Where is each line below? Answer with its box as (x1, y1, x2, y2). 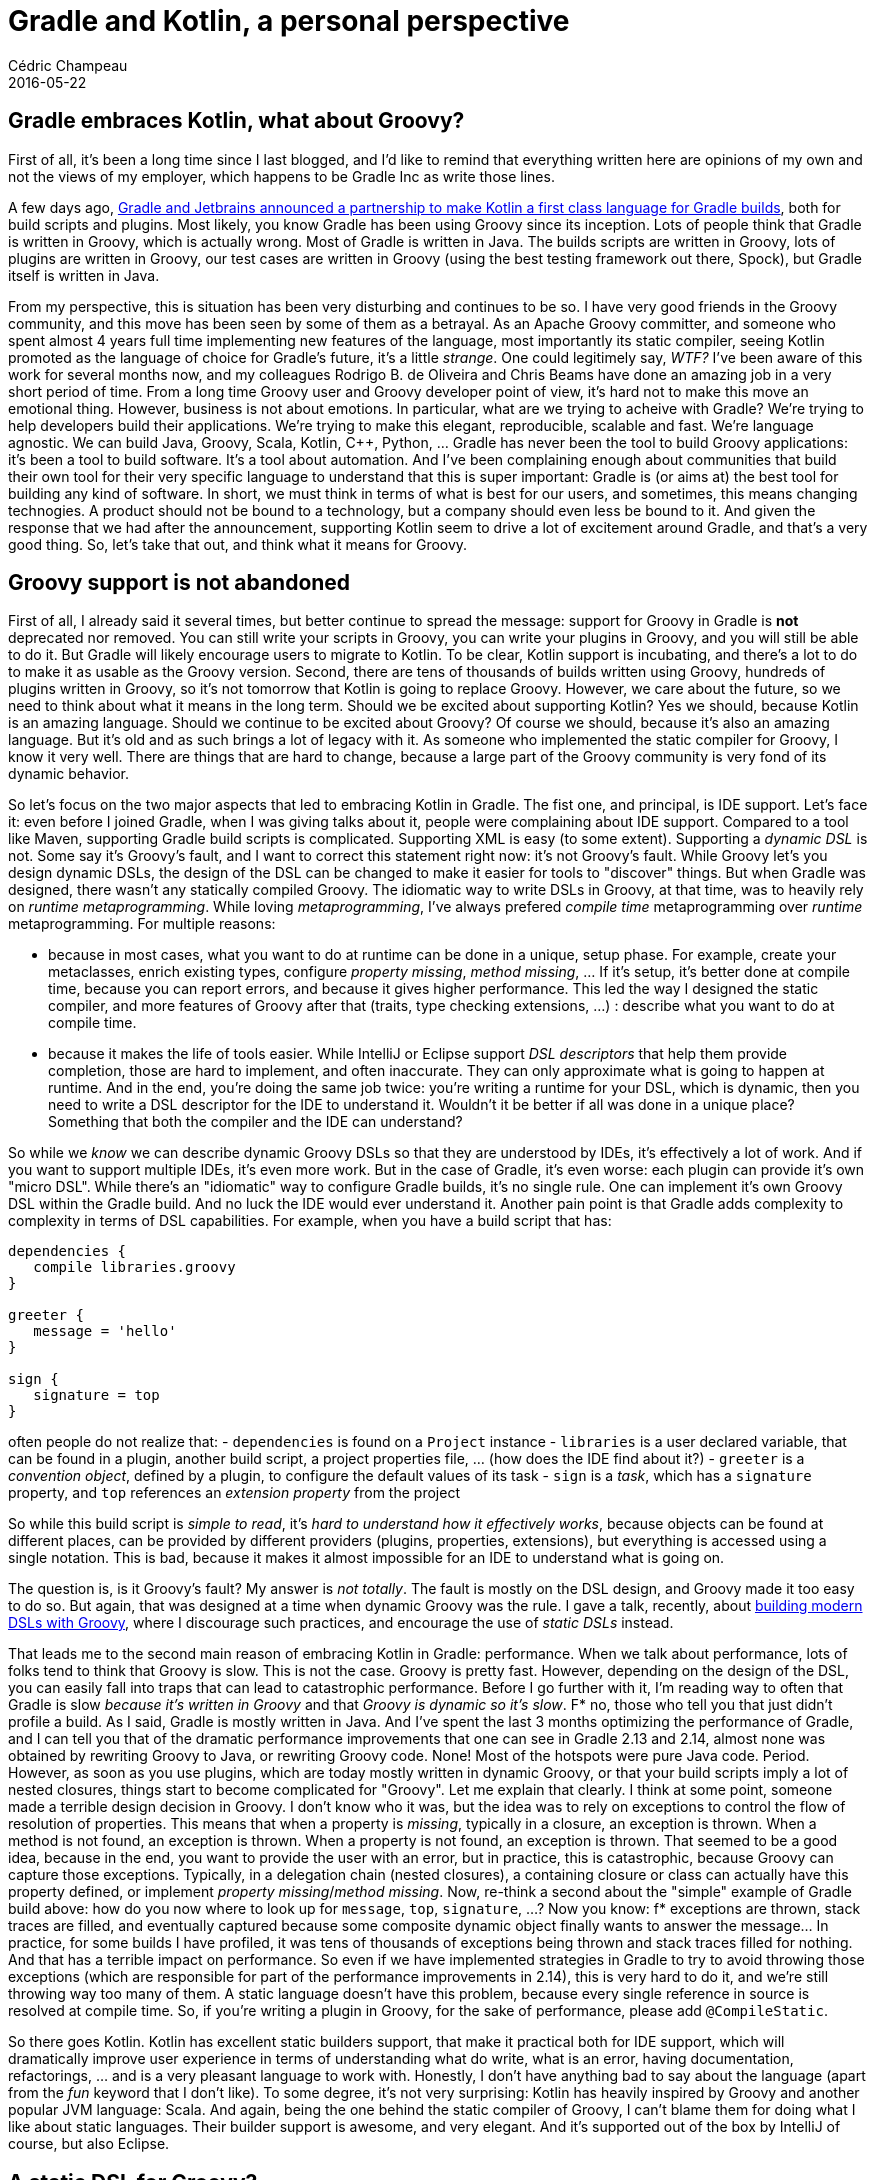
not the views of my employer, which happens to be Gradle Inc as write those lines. (8, 167, 555, 185)
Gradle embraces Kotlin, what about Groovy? (8, 108, 465, 134)
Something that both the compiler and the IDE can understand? (48, 1113, 463, 1131)
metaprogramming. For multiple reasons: (8, 915, 276, 933)
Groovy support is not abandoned (8, 570, 351, 596)
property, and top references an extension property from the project (8, 1484, 460, 1502)
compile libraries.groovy (33, 1259, 236, 1276)
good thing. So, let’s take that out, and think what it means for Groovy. (8, 535, 468, 553)
